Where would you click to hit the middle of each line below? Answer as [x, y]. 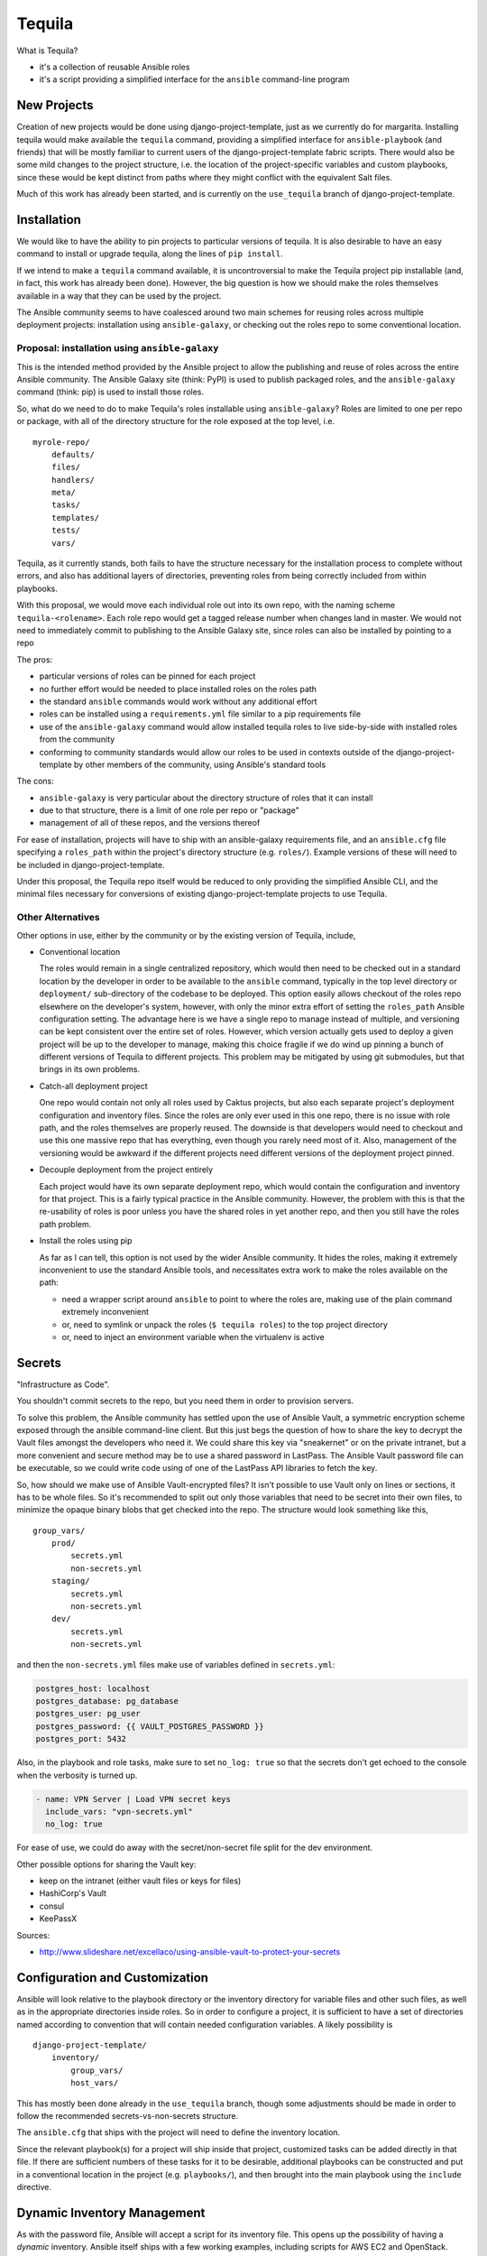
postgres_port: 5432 [81, 1739]
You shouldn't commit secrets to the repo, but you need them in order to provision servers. [185, 1401]
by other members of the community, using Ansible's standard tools [200, 764]
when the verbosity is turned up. [77, 1775]
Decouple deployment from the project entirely [126, 1170]
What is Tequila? [47, 51]
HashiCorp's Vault [73, 1893]
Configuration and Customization [113, 1978]
